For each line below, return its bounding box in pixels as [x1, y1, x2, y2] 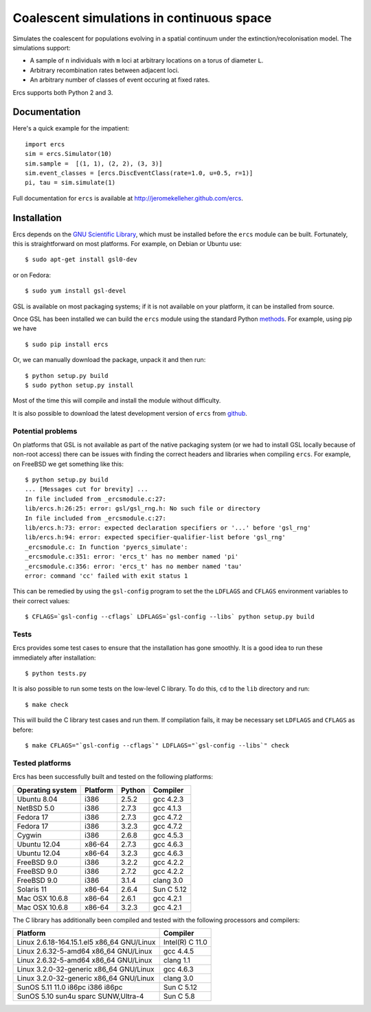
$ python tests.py [25, 670, 87, 677]
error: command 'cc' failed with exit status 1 [25, 572, 188, 580]
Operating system [16, 785, 77, 795]
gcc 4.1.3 [153, 803, 182, 813]
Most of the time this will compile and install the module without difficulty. [12, 396, 221, 405]
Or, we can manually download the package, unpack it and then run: [12, 356, 206, 364]
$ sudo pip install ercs [25, 340, 109, 348]
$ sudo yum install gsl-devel [25, 287, 127, 295]
